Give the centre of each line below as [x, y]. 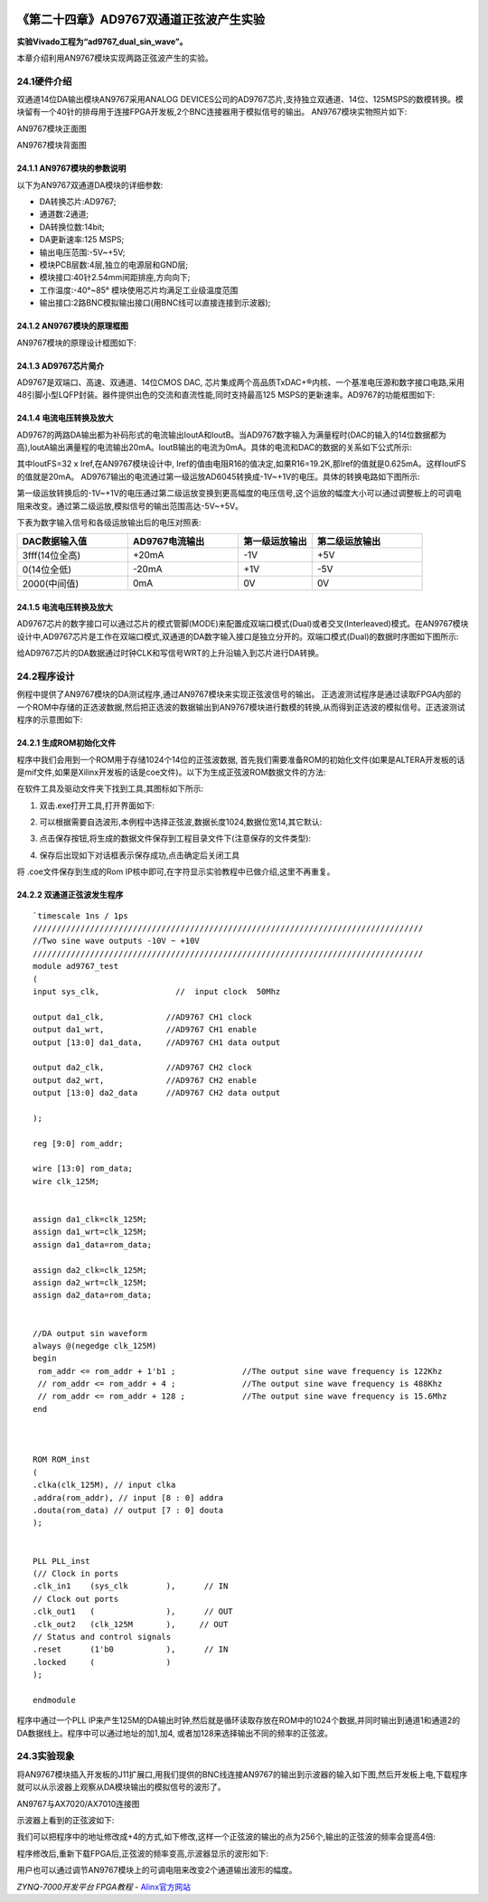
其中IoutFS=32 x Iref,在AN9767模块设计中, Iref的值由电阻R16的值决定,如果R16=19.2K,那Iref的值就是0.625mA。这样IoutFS [241, 464]
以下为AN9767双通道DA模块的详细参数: [90, 184]
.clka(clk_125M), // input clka [104, 1485]
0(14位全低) [47, 570]
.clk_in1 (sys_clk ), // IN [131, 1586]
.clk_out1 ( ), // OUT [133, 1612]
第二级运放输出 [349, 541]
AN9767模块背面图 [52, 146]
